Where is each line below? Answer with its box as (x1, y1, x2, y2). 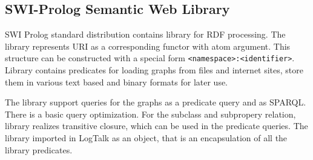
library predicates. (5, 143, 73, 156)
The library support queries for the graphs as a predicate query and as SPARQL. (5, 96, 306, 108)
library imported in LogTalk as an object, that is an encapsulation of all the (5, 132, 288, 144)
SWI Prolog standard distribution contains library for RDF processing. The (5, 28, 286, 41)
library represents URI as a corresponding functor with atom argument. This (5, 39, 291, 52)
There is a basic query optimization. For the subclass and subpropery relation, (5, 107, 296, 120)
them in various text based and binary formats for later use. (5, 75, 228, 88)
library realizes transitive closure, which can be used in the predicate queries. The (5, 119, 308, 132)
